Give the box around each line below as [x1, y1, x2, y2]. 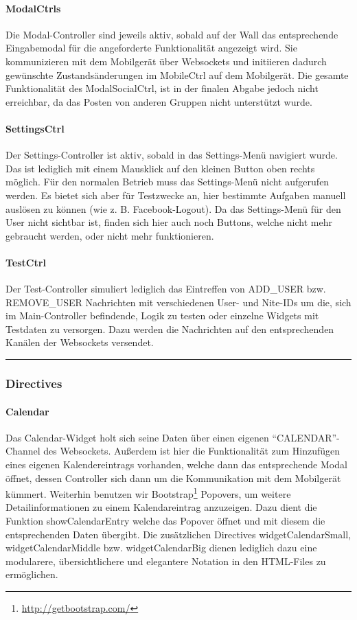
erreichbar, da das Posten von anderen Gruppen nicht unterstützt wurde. [5, 94, 312, 108]
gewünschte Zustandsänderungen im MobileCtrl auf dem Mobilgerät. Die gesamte [5, 67, 349, 82]
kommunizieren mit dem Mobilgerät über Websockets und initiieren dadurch [5, 54, 327, 68]
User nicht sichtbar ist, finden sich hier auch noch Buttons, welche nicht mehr [5, 215, 332, 229]
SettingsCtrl [5, 121, 65, 135]
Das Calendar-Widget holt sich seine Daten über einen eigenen [5, 430, 269, 444]
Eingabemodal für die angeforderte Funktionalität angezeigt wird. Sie [5, 41, 297, 55]
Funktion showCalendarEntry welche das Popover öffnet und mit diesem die [5, 513, 325, 527]
